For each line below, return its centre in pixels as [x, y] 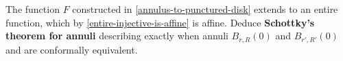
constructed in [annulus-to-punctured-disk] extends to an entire [205, 9]
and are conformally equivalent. [72, 49]
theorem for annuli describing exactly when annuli [117, 36]
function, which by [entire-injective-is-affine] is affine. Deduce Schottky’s [160, 22]
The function [33, 9]
